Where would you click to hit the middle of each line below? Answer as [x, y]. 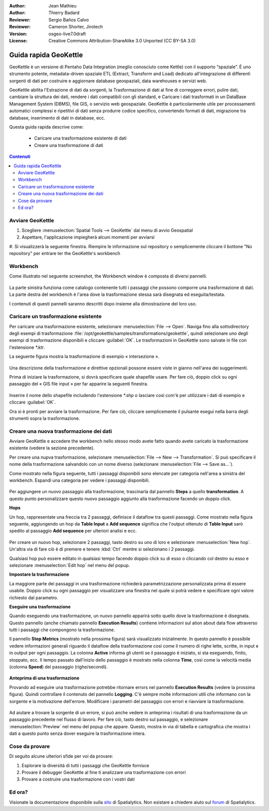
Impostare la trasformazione [39, 574]
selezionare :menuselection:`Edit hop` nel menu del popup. [69, 565]
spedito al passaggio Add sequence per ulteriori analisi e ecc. [73, 531]
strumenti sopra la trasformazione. [45, 418]
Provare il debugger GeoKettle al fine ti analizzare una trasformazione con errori [104, 773]
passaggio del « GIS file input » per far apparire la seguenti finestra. [79, 384]
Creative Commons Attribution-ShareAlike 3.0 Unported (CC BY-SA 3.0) [122, 40]
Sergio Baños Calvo [69, 19]
